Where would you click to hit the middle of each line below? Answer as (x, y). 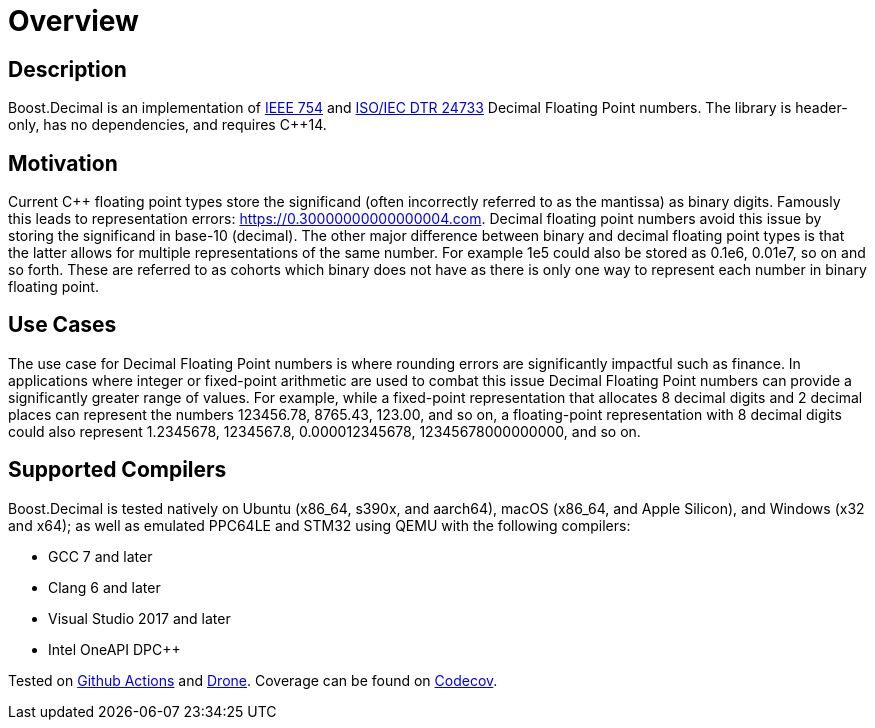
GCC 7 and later (100, 556)
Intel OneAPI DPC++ (114, 649)
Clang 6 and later (104, 587)
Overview (73, 21)
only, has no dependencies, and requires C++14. (167, 125)
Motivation (63, 163)
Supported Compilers (117, 470)
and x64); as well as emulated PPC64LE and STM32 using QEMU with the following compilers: (319, 525)
